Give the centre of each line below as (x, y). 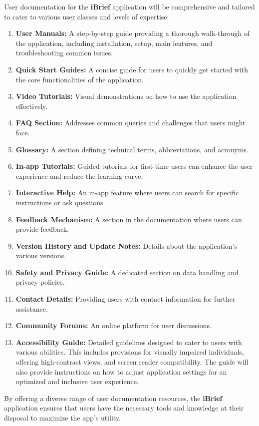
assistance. (32, 308)
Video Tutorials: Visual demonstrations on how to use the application (126, 96)
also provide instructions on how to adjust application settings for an (121, 371)
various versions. (41, 255)
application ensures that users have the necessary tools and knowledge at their (124, 408)
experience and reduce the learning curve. (79, 176)
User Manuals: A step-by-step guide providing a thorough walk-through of (133, 33)
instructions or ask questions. (60, 202)
